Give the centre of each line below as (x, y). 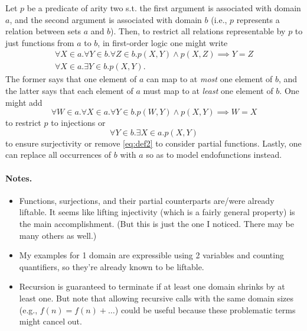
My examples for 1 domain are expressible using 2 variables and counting (151, 255)
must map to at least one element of (208, 91)
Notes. (19, 178)
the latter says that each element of (69, 91)
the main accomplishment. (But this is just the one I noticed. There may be (157, 223)
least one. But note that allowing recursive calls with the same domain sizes (156, 298)
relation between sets (43, 31)
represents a (258, 19)
